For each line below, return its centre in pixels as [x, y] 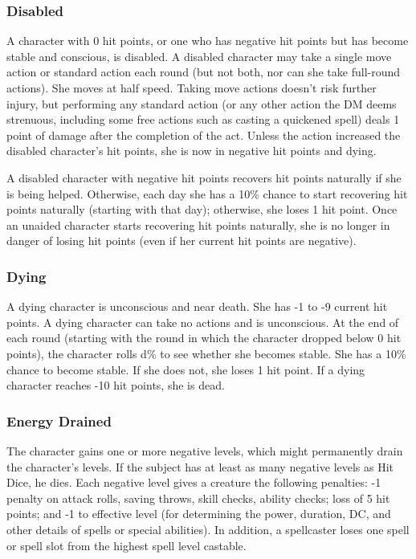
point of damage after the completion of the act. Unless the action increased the [204, 135]
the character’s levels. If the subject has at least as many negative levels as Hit [200, 466]
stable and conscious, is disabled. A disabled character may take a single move [199, 56]
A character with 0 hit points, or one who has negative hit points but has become [208, 41]
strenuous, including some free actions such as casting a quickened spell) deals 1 [203, 119]
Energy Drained [59, 420]
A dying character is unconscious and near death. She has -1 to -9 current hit [197, 306]
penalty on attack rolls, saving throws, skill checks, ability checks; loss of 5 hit [198, 498]
